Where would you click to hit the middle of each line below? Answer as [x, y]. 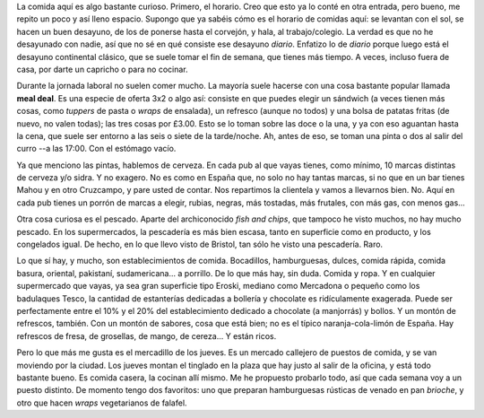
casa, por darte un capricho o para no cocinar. [102, 69]
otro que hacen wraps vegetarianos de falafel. [102, 403]
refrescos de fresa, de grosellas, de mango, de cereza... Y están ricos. [147, 335]
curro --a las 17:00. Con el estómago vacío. [96, 149]
